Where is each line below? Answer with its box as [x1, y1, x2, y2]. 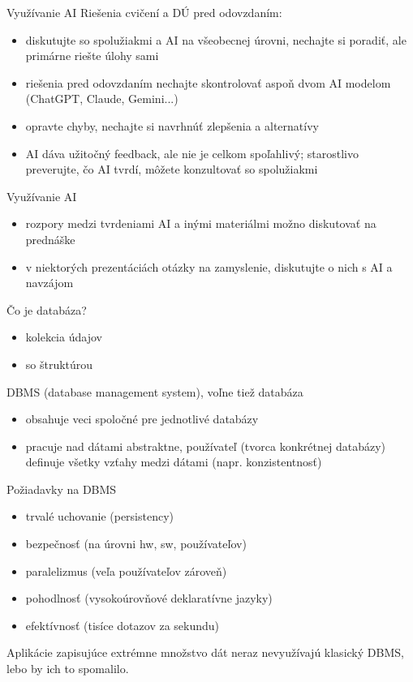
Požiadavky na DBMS [6, 480, 117, 497]
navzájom [25, 274, 74, 291]
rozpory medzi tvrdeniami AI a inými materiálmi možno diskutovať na [25, 215, 376, 232]
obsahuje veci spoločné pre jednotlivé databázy [25, 410, 259, 427]
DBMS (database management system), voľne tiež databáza [6, 383, 303, 400]
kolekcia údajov [25, 328, 102, 345]
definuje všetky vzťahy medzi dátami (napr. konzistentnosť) [25, 453, 322, 470]
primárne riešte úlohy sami [25, 47, 159, 64]
